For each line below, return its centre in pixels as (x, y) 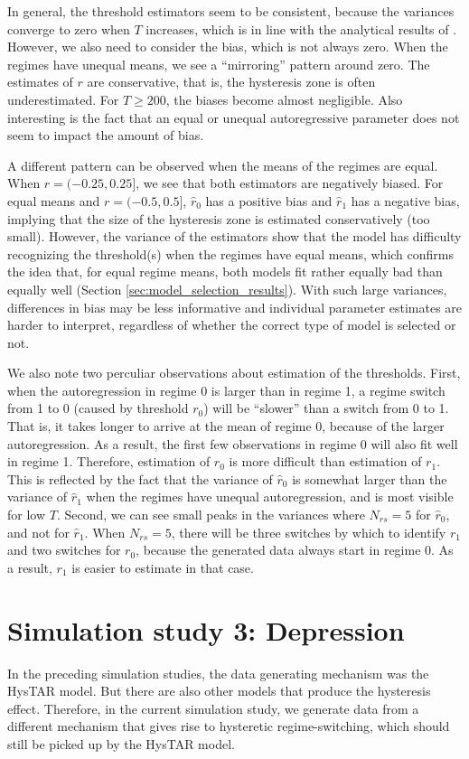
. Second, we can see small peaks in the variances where (211, 515)
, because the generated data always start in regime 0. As (295, 550)
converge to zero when (69, 28)
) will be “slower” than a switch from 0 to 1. (326, 408)
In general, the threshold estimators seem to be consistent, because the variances (231, 11)
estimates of (40, 82)
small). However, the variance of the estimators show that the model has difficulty (234, 236)
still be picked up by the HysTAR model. (121, 743)
